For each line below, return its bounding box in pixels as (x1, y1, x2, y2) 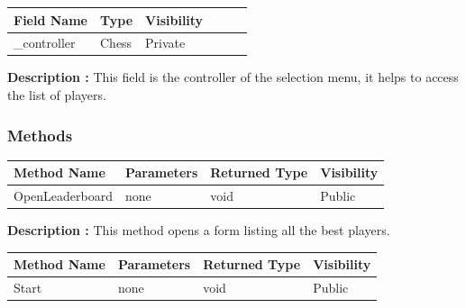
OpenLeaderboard (14, 186, 113, 205)
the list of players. (7, 86, 106, 104)
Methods (7, 123, 73, 146)
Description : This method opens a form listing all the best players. (7, 221, 390, 240)
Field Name (14, 10, 87, 29)
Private (145, 33, 186, 52)
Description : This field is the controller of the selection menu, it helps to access (7, 68, 459, 86)
